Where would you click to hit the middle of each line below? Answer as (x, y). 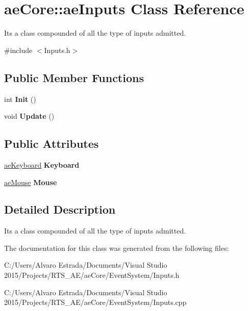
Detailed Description (60, 209)
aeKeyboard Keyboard (42, 164)
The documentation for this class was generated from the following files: (117, 248)
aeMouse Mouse (31, 182)
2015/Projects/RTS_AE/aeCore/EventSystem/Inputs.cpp (95, 302)
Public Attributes (52, 144)
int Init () (20, 99)
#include (18, 50)
